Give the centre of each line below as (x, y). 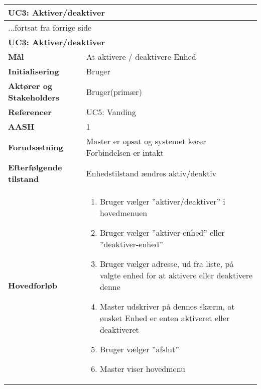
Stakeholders (34, 97)
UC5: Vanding (111, 112)
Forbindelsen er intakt (125, 153)
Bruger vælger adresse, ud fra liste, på (167, 264)
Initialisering (34, 71)
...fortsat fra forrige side (50, 27)
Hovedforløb (33, 285)
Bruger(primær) (114, 91)
